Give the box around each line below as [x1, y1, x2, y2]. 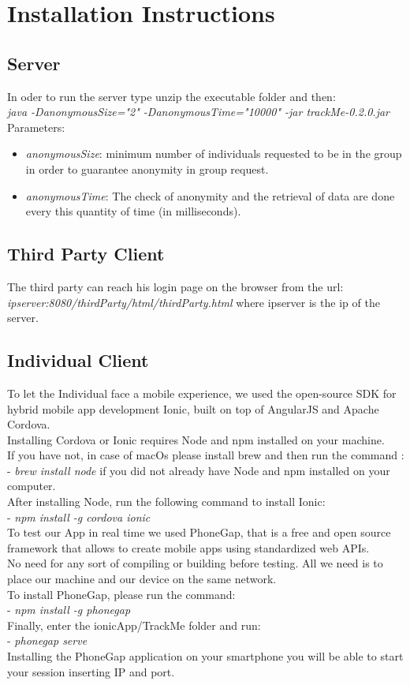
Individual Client [7, 348, 149, 372]
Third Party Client [7, 241, 165, 266]
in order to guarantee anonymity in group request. [25, 160, 269, 177]
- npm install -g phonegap [7, 601, 131, 618]
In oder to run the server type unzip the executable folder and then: [7, 88, 336, 104]
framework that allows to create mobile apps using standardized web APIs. [7, 539, 370, 556]
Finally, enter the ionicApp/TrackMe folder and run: [7, 616, 261, 633]
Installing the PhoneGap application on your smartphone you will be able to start [7, 648, 404, 664]
